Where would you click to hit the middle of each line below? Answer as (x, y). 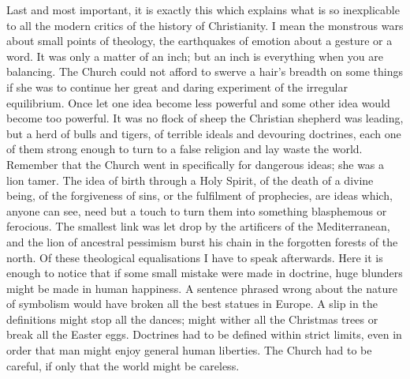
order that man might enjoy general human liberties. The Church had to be (189, 350)
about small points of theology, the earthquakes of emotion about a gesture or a (199, 41)
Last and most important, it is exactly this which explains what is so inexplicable (203, 9)
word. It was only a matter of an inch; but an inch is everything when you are (195, 56)
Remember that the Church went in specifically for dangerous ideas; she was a (196, 164)
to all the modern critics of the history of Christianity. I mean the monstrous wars (205, 25)
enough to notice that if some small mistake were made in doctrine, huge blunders (205, 273)
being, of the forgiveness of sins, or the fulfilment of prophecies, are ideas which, (199, 195)
